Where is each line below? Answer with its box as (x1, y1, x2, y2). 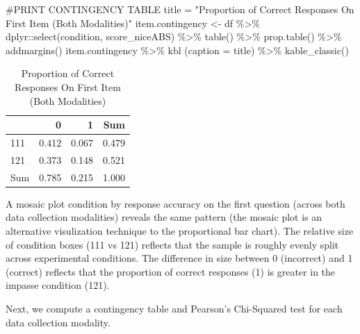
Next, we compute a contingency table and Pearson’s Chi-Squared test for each (6, 301, 343, 315)
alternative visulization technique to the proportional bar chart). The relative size (6, 223, 354, 237)
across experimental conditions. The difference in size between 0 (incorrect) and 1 (6, 251, 353, 265)
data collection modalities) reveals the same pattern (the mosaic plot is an (6, 210, 322, 224)
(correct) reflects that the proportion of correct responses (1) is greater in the (6, 264, 336, 278)
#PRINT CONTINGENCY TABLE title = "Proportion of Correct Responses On (6, 2, 354, 16)
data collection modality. (6, 315, 111, 329)
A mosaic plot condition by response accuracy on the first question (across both (6, 196, 345, 210)
